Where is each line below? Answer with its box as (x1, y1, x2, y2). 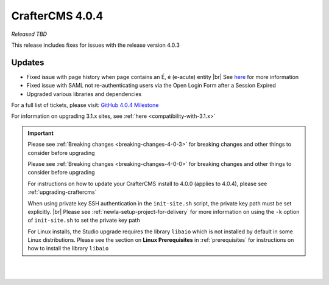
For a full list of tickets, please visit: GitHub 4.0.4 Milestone (11, 101, 159, 109)
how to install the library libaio (27, 245, 109, 252)
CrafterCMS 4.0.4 (11, 9, 104, 22)
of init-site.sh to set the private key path (27, 216, 140, 224)
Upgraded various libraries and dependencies (26, 90, 142, 97)
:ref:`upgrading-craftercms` (27, 188, 97, 196)
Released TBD (11, 30, 48, 38)
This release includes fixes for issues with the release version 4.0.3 (11, 41, 180, 49)
